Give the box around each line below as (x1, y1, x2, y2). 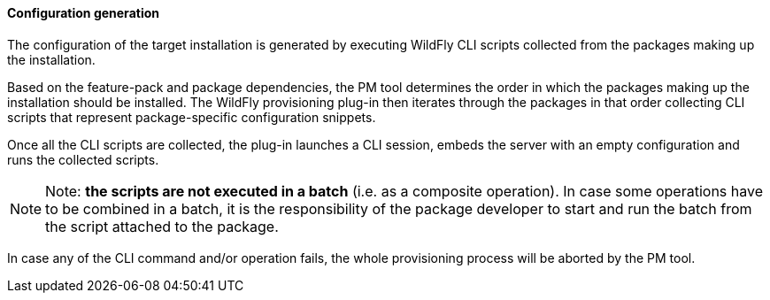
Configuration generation (7, 5, 159, 20)
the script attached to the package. (45, 217, 279, 235)
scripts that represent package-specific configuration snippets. (7, 109, 376, 125)
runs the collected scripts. (7, 151, 159, 167)
